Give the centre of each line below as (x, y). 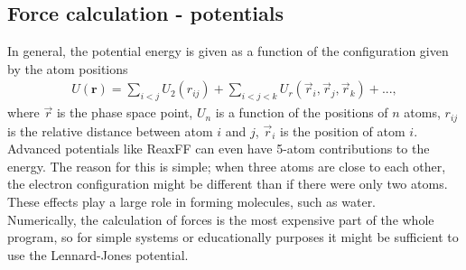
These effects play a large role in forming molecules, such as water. (192, 202)
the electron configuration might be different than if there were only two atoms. (228, 184)
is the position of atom (343, 130)
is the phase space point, (125, 112)
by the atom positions (68, 68)
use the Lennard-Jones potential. (98, 254)
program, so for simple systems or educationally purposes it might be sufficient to (233, 237)
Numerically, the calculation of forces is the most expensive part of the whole (221, 219)
